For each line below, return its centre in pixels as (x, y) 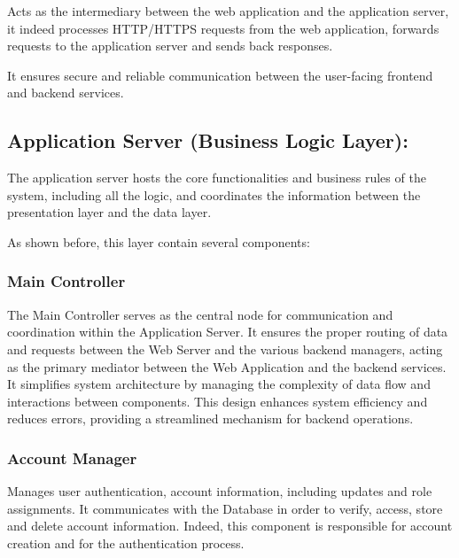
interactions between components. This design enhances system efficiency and (218, 401)
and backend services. (66, 93)
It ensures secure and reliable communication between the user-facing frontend (220, 75)
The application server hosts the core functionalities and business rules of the (217, 178)
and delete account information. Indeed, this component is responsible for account (230, 526)
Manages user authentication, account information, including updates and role (220, 491)
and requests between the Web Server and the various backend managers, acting (225, 349)
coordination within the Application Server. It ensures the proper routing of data (228, 332)
